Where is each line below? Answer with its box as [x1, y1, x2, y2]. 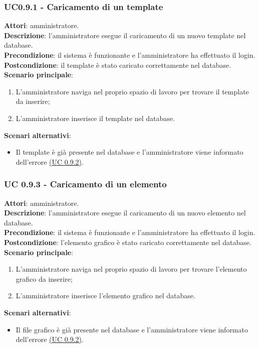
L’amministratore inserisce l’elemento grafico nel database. [16, 290, 195, 301]
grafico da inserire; [16, 273, 73, 284]
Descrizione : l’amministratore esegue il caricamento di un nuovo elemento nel [4, 207, 246, 218]
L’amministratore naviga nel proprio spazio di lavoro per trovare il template [16, 86, 249, 96]
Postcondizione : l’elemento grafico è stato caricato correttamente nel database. [4, 237, 251, 247]
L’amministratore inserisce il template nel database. [16, 112, 175, 123]
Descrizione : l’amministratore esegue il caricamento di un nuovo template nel [4, 30, 246, 40]
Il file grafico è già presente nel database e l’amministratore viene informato [16, 324, 248, 334]
